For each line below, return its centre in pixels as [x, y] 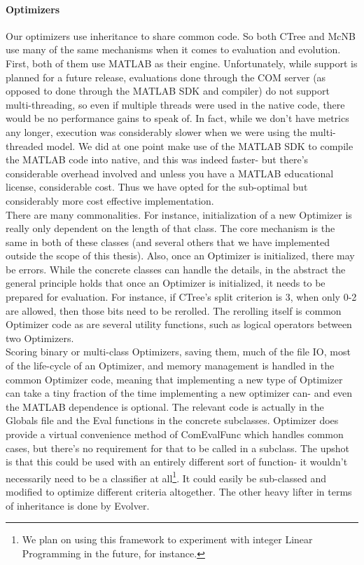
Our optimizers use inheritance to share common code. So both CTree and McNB [181, 35]
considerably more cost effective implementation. [110, 200]
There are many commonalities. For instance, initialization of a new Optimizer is [179, 214]
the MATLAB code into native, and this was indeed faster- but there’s [157, 159]
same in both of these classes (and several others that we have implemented [168, 241]
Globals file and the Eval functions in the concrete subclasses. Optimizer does [172, 420]
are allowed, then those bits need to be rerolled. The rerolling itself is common [174, 310]
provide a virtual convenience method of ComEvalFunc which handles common [175, 434]
